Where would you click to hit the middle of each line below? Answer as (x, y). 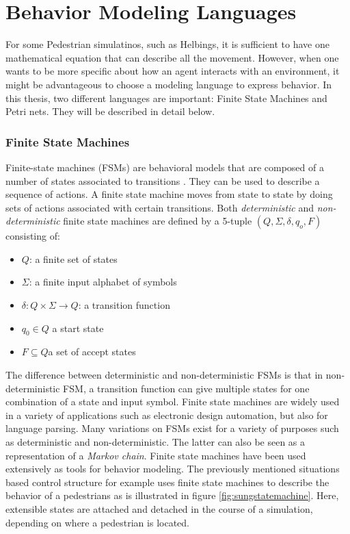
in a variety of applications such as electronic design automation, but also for (167, 415)
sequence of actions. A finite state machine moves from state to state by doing (169, 194)
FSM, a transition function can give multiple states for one (186, 388)
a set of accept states (92, 352)
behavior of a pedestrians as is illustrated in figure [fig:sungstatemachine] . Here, (172, 495)
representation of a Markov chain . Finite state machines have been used (156, 455)
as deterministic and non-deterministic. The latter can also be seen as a (156, 442)
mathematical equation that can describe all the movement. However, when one (172, 57)
